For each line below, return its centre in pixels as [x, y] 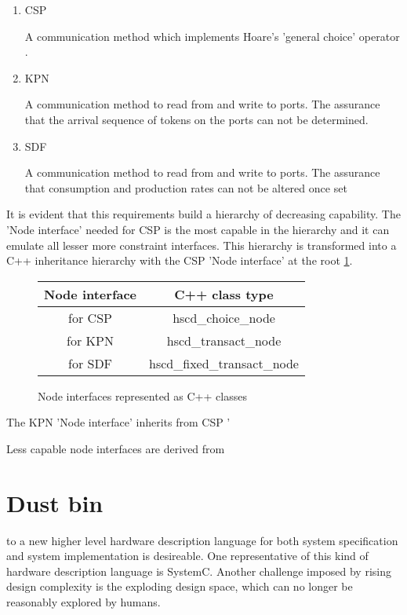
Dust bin [55, 502]
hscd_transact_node [224, 340]
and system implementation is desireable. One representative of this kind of [187, 556]
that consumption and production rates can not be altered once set [186, 187]
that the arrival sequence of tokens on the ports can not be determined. [196, 119]
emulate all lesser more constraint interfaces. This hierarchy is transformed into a [202, 245]
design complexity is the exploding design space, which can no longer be [180, 586]
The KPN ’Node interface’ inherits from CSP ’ [118, 422]
